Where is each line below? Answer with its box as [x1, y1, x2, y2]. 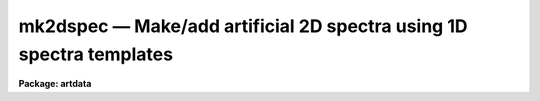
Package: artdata [18, 78, 92, 90]
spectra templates [18, 43, 174, 65]
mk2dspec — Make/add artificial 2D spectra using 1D [18, 15, 468, 37]
